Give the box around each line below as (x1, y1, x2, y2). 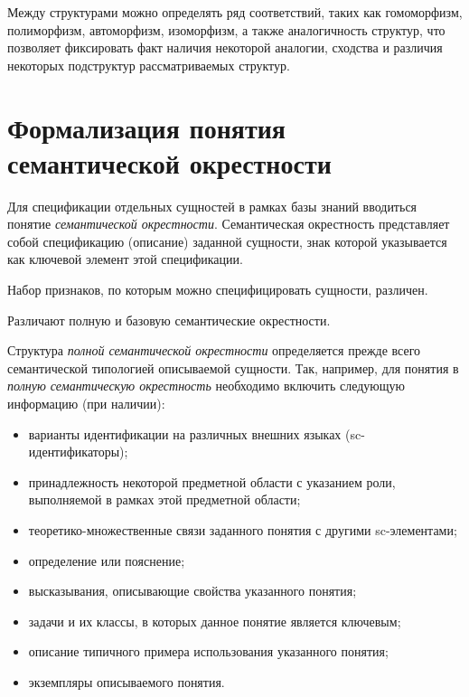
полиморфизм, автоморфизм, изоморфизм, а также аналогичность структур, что (7, 20, 446, 39)
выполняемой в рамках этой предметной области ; (28, 490, 301, 509)
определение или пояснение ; (28, 551, 185, 570)
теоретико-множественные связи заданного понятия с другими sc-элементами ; (28, 521, 457, 539)
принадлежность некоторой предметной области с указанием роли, (28, 472, 396, 491)
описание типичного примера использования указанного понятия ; (28, 642, 389, 661)
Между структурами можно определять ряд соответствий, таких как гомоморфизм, (7, 3, 463, 21)
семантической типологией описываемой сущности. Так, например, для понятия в (7, 358, 459, 377)
